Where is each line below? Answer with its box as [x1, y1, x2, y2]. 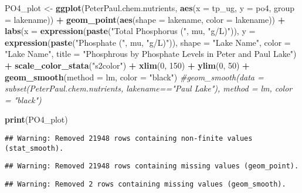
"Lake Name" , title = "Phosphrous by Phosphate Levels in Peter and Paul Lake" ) [5, 48, 297, 60]
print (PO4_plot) [5, 113, 68, 126]
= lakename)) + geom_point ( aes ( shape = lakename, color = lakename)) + [5, 13, 286, 25]
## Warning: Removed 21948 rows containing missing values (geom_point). [5, 162, 299, 171]
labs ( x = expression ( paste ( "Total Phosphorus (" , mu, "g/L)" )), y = [5, 25, 256, 37]
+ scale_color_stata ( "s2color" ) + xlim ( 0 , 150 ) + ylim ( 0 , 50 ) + [5, 59, 250, 71]
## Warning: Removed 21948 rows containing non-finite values [5, 134, 253, 143]
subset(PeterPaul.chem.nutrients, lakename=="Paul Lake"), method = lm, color [5, 82, 293, 94]
